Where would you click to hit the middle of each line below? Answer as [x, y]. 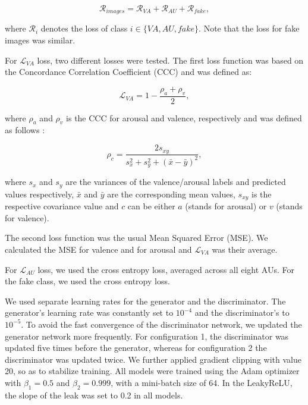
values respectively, [40, 194]
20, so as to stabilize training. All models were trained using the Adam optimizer [152, 371]
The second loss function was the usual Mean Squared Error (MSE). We [136, 238]
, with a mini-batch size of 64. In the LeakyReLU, [202, 382]
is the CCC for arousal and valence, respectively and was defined [184, 117]
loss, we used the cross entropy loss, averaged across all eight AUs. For [166, 269]
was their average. [245, 249]
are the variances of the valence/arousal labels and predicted [176, 182]
